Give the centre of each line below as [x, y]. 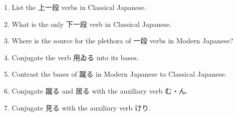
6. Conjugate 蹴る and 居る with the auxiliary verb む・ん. [96, 90]
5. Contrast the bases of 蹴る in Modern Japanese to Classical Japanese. [115, 74]
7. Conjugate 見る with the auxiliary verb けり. [77, 107]
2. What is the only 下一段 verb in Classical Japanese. [88, 24]
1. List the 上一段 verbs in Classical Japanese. [75, 7]
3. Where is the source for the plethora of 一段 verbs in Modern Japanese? [119, 41]
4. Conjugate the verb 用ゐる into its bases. [71, 57]
